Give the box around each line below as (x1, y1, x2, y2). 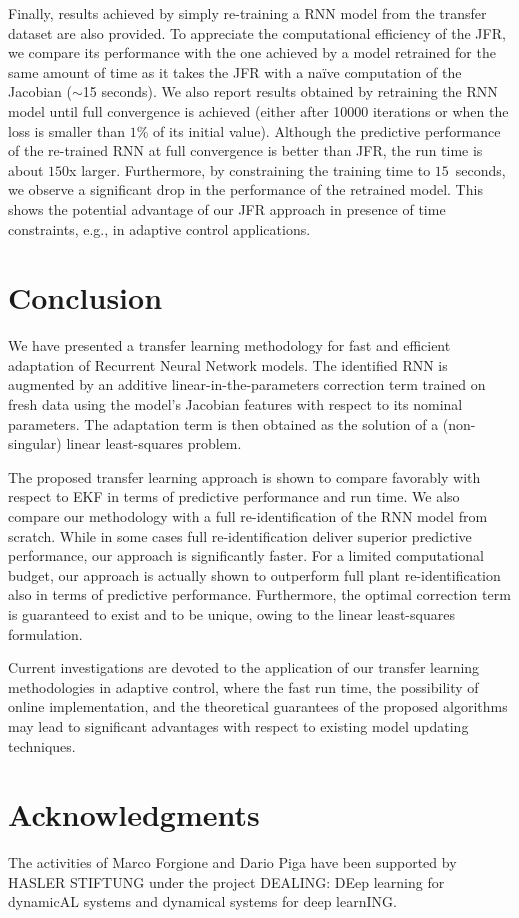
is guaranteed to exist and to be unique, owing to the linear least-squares (8, 603, 455, 624)
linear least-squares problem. (66, 433, 242, 454)
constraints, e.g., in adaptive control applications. (8, 218, 311, 239)
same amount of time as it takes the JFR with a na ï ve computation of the (8, 61, 462, 82)
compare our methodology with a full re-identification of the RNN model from (8, 506, 488, 526)
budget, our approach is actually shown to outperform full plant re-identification (8, 564, 501, 585)
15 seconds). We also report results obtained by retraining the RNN (82, 81, 498, 102)
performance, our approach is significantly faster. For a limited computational (8, 545, 484, 566)
